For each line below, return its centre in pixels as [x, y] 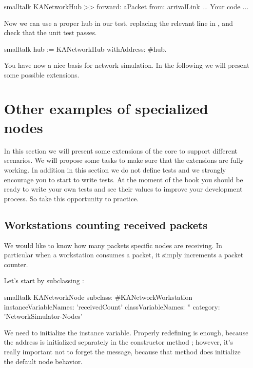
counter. [16, 264]
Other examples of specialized [106, 108]
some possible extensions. [42, 74]
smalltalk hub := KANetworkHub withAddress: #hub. [85, 48]
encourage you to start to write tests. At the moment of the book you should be [124, 179]
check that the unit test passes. [50, 32]
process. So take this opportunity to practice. [71, 198]
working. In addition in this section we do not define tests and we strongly [115, 170]
